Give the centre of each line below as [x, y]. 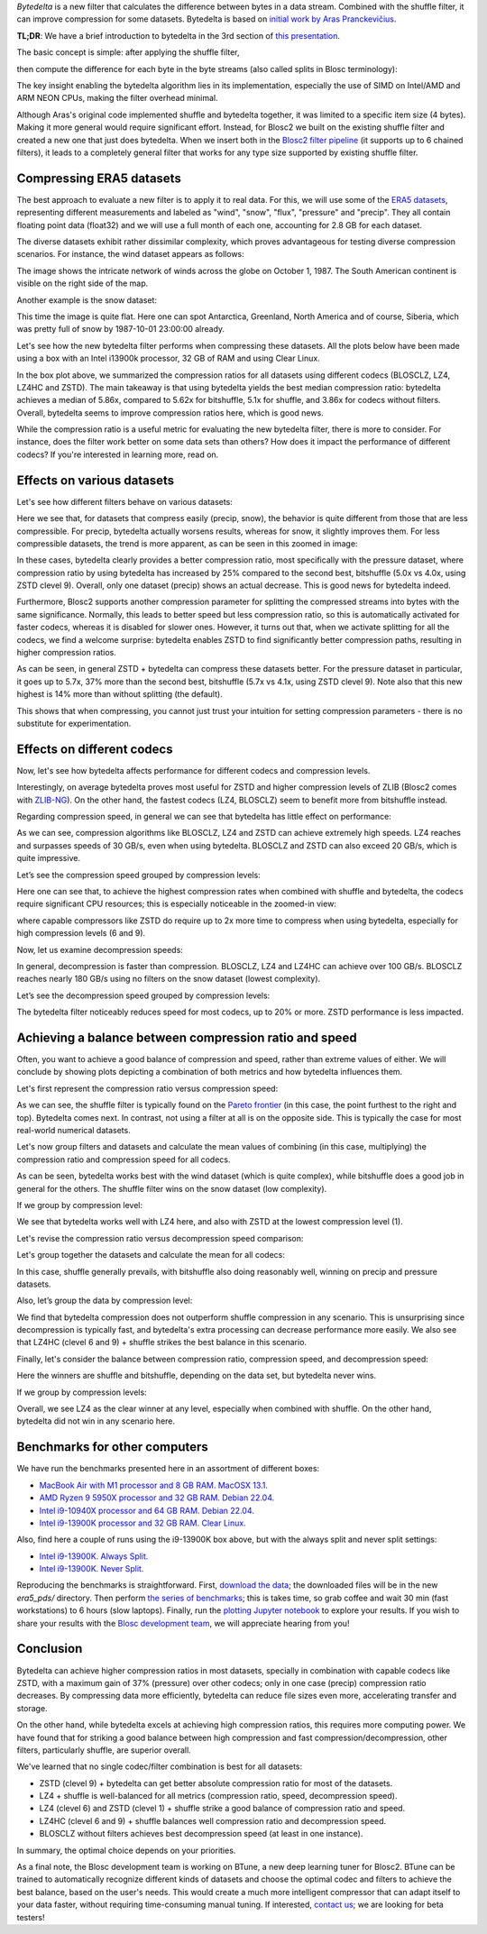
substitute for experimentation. [74, 723]
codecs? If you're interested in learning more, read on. [118, 454]
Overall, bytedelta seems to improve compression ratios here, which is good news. [170, 412]
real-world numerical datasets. [74, 1131]
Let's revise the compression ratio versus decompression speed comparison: [160, 1238]
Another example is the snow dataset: [87, 300]
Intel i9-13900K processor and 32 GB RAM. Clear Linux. [143, 1523]
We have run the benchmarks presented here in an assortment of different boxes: [168, 1469]
